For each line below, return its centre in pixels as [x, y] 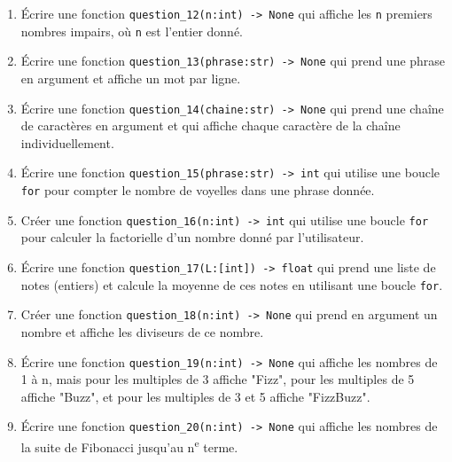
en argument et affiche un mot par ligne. [131, 78]
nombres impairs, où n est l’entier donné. [132, 31]
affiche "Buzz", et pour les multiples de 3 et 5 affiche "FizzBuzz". [195, 396]
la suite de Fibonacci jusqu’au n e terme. [129, 446]
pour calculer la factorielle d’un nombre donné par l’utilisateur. [192, 237]
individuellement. [67, 142]
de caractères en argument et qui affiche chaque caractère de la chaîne [210, 125]
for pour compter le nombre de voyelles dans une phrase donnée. [198, 190]
